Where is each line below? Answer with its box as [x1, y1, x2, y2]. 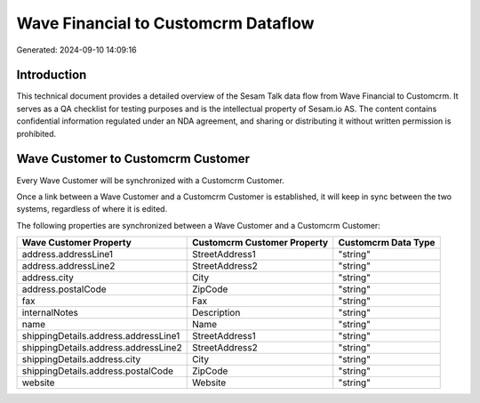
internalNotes [21, 307, 79, 319]
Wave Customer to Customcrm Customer [16, 151, 251, 166]
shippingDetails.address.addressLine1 [21, 330, 180, 343]
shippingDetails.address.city [21, 353, 141, 366]
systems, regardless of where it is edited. [16, 204, 168, 214]
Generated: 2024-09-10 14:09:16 [16, 44, 137, 55]
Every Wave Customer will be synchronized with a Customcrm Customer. [16, 174, 284, 186]
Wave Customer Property [21, 237, 132, 249]
